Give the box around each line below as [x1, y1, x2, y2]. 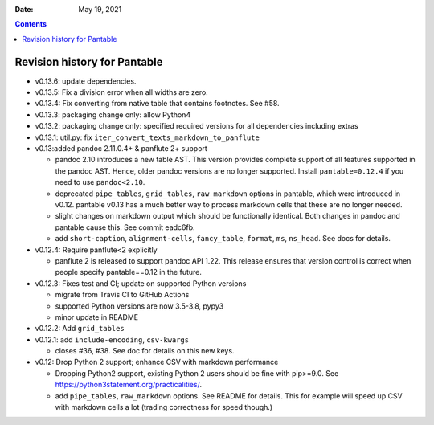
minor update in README [55, 312, 139, 321]
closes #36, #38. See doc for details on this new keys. [55, 346, 235, 356]
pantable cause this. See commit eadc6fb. [55, 222, 196, 232]
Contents [14, 19, 47, 29]
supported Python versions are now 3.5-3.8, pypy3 [55, 301, 224, 311]
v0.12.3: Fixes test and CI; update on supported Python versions [35, 278, 247, 288]
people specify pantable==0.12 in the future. [55, 268, 203, 277]
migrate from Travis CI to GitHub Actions [55, 290, 190, 300]
